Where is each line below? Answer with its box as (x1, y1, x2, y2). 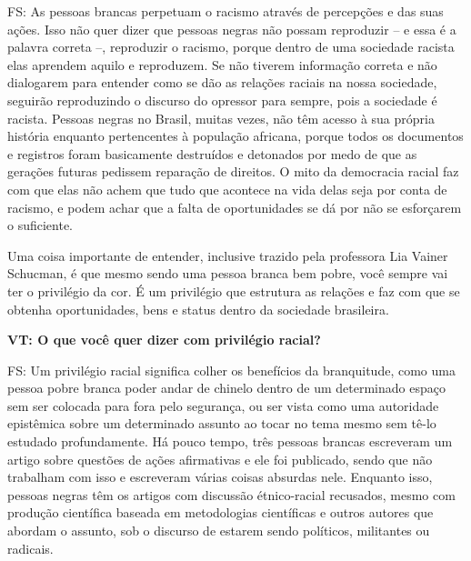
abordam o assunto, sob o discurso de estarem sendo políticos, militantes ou (7, 521, 430, 540)
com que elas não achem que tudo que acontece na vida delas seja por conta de (7, 179, 447, 198)
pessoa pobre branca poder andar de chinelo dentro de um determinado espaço (7, 378, 446, 397)
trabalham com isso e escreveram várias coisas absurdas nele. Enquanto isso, (7, 467, 433, 486)
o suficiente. (7, 215, 74, 235)
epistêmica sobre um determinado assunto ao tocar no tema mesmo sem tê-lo (7, 414, 436, 433)
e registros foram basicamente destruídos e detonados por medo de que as (7, 144, 417, 163)
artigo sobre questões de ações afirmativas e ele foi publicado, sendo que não (7, 449, 433, 468)
